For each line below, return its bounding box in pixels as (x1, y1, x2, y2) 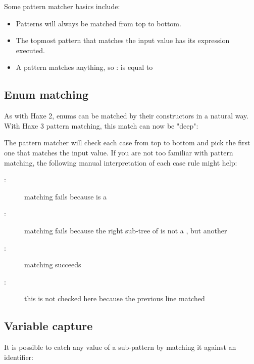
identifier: (4, 351, 34, 362)
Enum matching (4, 87, 89, 102)
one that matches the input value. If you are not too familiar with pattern (4, 147, 233, 157)
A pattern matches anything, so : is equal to (16, 62, 153, 72)
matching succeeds (24, 259, 81, 270)
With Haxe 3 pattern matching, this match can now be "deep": (4, 120, 198, 131)
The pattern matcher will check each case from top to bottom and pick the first (4, 137, 250, 148)
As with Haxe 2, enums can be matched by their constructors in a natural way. (4, 110, 249, 121)
